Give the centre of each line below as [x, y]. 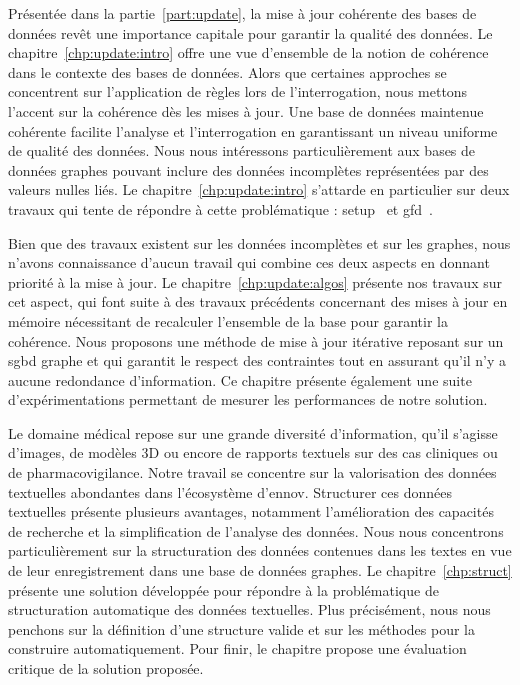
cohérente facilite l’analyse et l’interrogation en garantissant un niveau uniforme [253, 130]
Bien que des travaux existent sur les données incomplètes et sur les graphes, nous [259, 242]
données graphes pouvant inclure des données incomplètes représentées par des [248, 169]
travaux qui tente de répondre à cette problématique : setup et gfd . [220, 208]
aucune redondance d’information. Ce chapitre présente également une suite [240, 379]
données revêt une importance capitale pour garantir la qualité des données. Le [250, 32]
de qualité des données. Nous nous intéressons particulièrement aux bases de [242, 150]
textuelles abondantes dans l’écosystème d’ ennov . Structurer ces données [230, 491]
